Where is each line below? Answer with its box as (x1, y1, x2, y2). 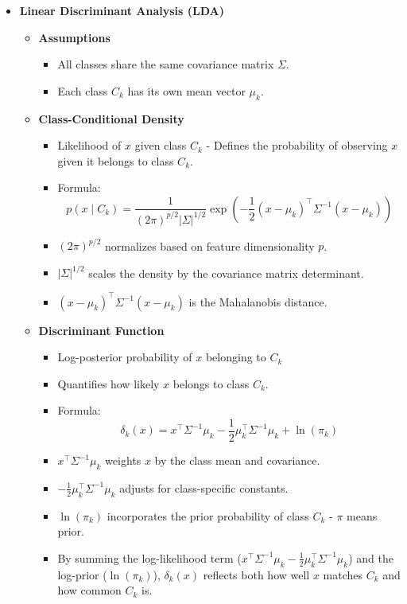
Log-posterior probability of (57, 349, 192, 365)
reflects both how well (203, 566, 310, 583)
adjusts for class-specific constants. (119, 479, 289, 496)
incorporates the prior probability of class (107, 507, 309, 524)
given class (134, 137, 187, 154)
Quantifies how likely (57, 375, 160, 392)
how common (57, 582, 122, 598)
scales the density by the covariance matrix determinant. (88, 264, 364, 281)
